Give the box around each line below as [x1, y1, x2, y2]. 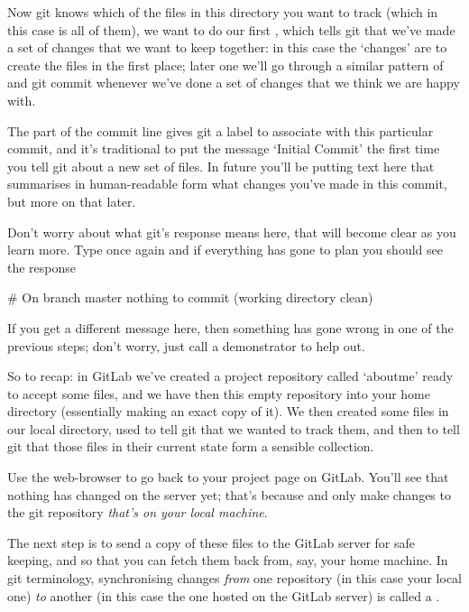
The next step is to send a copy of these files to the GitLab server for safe [7, 533, 415, 552]
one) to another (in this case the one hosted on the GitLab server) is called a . [7, 586, 440, 605]
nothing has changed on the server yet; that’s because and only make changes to [7, 485, 451, 504]
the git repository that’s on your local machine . [7, 503, 268, 522]
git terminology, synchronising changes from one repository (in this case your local [7, 569, 463, 588]
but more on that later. [7, 191, 136, 210]
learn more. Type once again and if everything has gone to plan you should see [7, 240, 443, 259]
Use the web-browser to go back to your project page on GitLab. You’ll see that [7, 468, 449, 487]
